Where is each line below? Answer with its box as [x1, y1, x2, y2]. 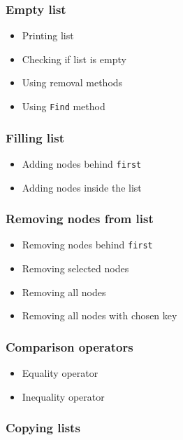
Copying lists [6, 419, 80, 436]
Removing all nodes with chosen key [22, 308, 177, 323]
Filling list [6, 128, 65, 146]
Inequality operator [22, 389, 105, 404]
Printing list [22, 28, 74, 43]
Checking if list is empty [22, 51, 126, 66]
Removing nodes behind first [22, 237, 153, 252]
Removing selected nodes [22, 261, 129, 275]
